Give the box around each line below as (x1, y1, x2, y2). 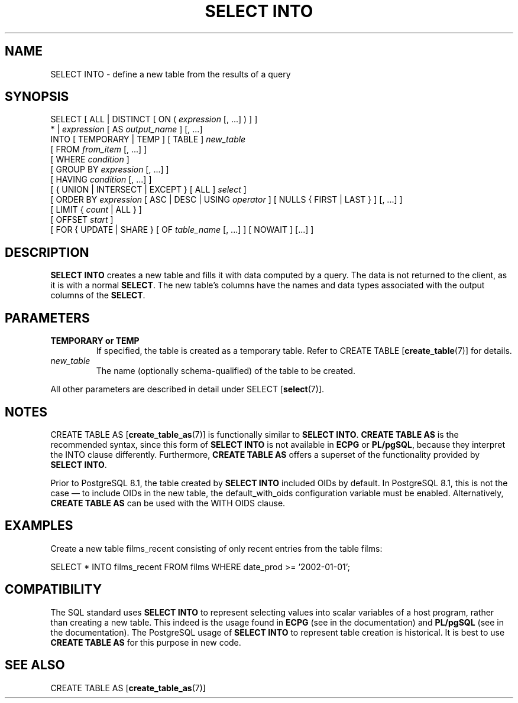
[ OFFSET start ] (50, 214, 114, 225)
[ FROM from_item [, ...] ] (50, 144, 147, 155)
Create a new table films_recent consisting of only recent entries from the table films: (50, 543, 383, 554)
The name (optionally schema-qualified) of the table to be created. (96, 366, 355, 376)
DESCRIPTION (5, 245, 89, 260)
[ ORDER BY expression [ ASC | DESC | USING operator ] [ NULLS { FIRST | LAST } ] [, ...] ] (50, 194, 403, 205)
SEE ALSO (5, 658, 65, 673)
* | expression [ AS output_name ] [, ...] (50, 124, 203, 135)
